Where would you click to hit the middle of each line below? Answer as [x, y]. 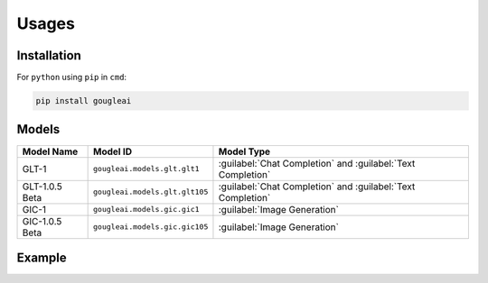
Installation [49, 55]
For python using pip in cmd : [71, 78]
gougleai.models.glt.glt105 [151, 192]
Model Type [244, 151]
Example [42, 257]
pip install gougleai [84, 101]
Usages [46, 23]
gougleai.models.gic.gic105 [151, 227]
